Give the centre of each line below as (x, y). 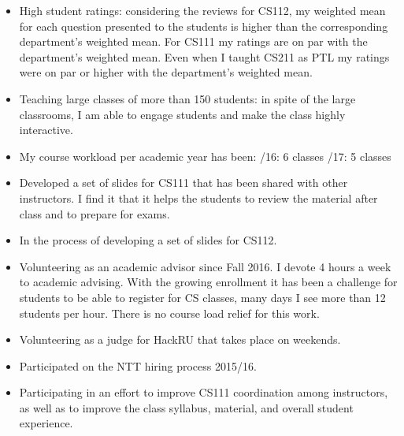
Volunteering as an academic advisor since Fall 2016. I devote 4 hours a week (205, 266)
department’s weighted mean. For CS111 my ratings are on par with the (193, 41)
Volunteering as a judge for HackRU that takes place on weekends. (180, 339)
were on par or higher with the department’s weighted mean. (166, 72)
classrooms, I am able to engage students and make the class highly (182, 114)
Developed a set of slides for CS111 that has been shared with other (183, 183)
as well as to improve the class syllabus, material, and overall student (186, 407)
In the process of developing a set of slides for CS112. (148, 240)
